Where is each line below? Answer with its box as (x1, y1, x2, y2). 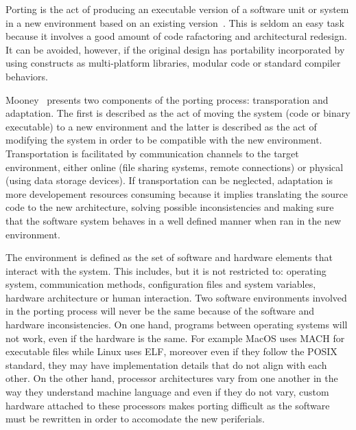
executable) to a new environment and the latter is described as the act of (5, 119, 317, 133)
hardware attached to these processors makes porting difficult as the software (5, 398, 330, 412)
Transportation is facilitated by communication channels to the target (5, 146, 299, 160)
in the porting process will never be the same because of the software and (5, 304, 315, 318)
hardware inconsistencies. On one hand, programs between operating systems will (5, 317, 348, 332)
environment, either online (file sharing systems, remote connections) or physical (5, 159, 344, 174)
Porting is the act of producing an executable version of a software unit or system (5, 2, 349, 16)
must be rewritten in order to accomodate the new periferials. (5, 411, 265, 426)
